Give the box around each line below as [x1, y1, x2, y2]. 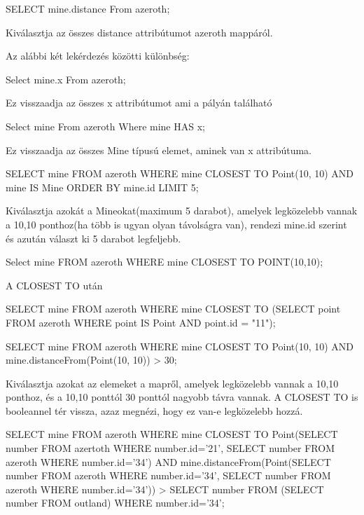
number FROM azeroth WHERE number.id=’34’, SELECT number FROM [6, 468, 331, 483]
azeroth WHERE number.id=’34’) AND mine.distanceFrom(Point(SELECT [6, 454, 331, 469]
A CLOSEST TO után [6, 277, 103, 292]
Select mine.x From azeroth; [6, 71, 126, 86]
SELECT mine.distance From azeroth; [6, 1, 170, 15]
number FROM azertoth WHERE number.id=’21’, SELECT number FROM [6, 441, 335, 455]
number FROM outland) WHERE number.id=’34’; [6, 495, 225, 510]
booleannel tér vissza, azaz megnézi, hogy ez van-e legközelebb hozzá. [6, 403, 303, 418]
